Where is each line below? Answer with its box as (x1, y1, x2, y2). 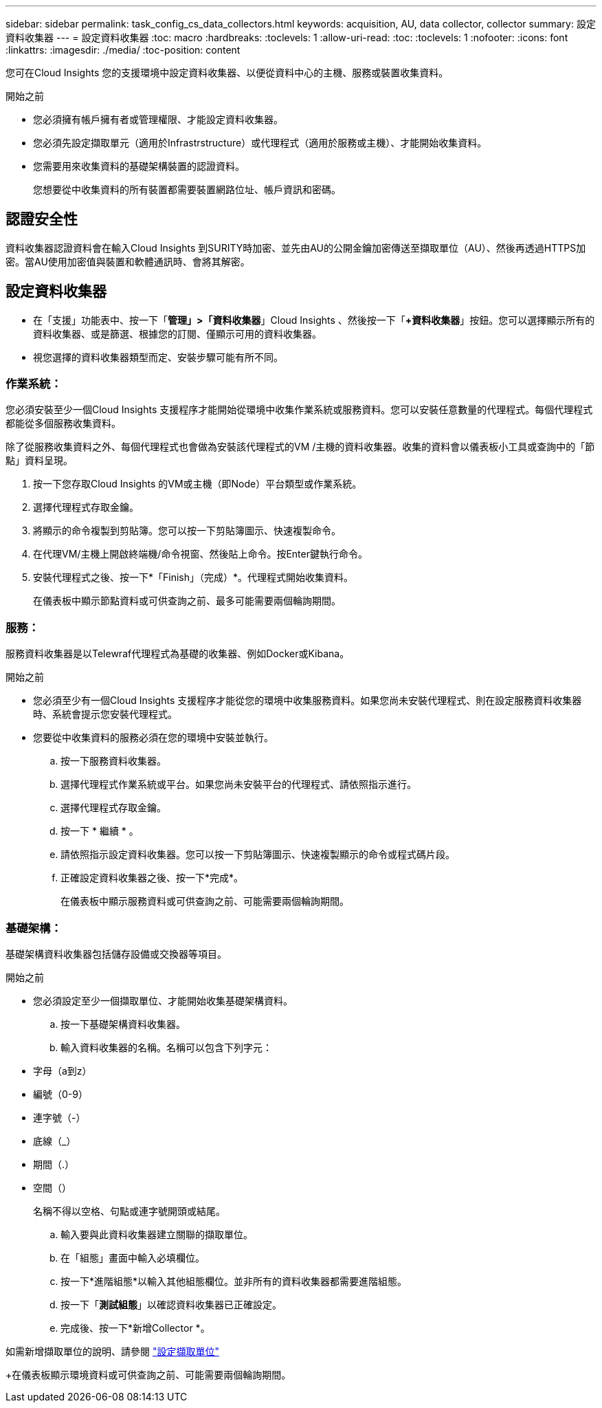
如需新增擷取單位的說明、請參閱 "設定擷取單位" (5, 1345, 219, 1357)
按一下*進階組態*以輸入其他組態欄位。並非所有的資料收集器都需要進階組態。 (60, 1275, 408, 1287)
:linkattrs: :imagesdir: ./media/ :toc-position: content (5, 44, 241, 56)
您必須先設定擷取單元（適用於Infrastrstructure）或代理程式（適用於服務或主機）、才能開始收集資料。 (33, 137, 487, 148)
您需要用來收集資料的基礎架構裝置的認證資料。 (33, 160, 245, 172)
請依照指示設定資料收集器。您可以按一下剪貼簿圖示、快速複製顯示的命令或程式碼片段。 (60, 848, 455, 861)
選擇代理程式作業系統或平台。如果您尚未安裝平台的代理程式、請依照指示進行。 (60, 778, 416, 791)
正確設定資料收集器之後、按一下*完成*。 (60, 872, 244, 884)
